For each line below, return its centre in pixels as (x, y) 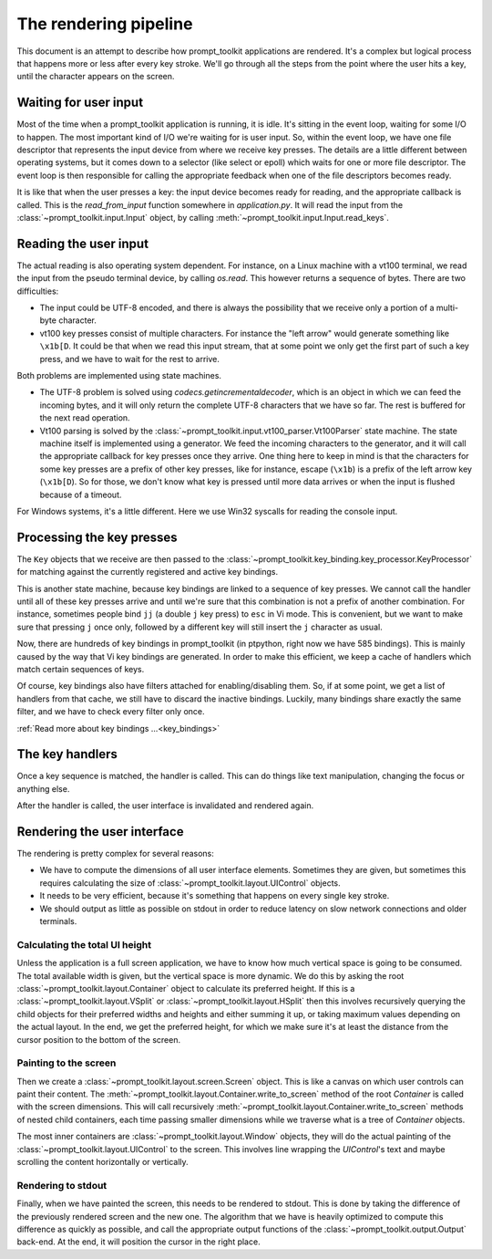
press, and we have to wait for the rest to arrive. (130, 359)
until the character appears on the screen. (96, 77)
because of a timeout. (81, 494)
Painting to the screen (67, 1063)
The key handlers (67, 754)
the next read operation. (85, 418)
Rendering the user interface (100, 832)
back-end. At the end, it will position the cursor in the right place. (138, 1242)
